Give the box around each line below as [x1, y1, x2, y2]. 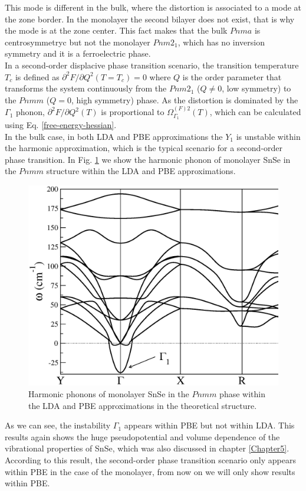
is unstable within [236, 130, 301, 142]
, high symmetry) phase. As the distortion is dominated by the [71, 93, 298, 106]
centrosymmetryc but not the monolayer [5, 35, 150, 48]
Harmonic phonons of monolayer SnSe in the [28, 388, 189, 400]
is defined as [15, 70, 60, 83]
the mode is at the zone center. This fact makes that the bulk [5, 24, 228, 37]
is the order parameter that [182, 70, 282, 83]
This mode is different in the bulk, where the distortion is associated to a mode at [5, 1, 301, 13]
